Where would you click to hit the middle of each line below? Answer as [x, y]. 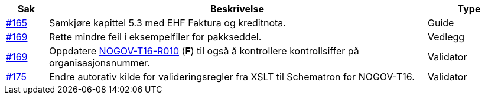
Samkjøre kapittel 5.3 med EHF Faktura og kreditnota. [167, 23]
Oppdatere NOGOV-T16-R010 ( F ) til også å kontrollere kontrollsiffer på [204, 51]
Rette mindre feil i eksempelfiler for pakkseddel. [155, 37]
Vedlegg [446, 37]
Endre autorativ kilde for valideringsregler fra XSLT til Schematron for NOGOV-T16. [232, 77]
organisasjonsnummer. [99, 63]
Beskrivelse [237, 9]
